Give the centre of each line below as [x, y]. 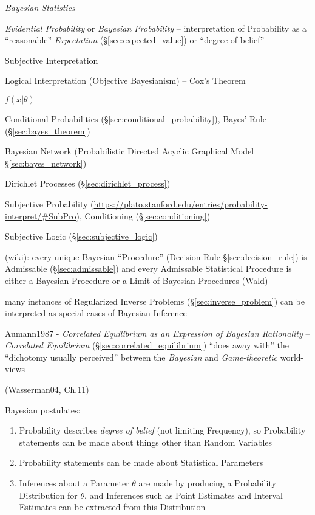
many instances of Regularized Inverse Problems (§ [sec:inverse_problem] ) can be [155, 301]
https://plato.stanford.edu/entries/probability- [181, 203]
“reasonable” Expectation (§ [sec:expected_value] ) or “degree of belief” [135, 40]
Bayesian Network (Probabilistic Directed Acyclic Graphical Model [130, 151]
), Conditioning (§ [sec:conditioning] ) [143, 216]
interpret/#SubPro [41, 216]
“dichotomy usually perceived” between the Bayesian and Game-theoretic [141, 357]
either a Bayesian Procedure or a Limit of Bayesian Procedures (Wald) [137, 280]
